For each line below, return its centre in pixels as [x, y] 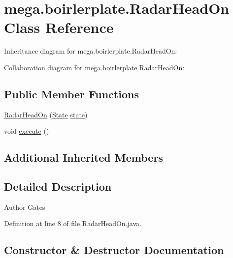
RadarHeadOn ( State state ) [46, 114]
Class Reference [59, 27]
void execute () [27, 131]
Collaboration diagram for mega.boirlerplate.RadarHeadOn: [94, 67]
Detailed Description [58, 186]
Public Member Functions [71, 94]
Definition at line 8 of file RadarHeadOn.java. [73, 223]
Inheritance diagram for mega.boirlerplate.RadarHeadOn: [91, 51]
